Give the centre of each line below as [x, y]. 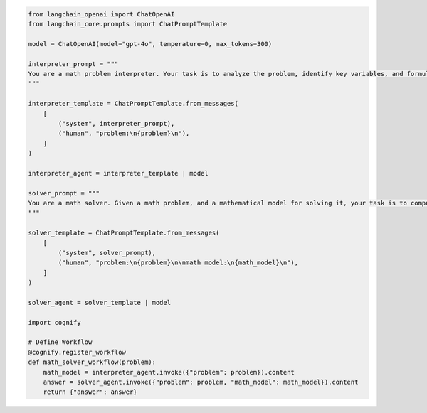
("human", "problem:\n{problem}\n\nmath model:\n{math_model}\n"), [178, 263]
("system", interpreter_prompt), [116, 123]
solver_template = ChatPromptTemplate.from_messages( [124, 233]
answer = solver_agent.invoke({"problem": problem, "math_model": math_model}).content [201, 382]
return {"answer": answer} [90, 392]
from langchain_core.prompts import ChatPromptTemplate [128, 24]
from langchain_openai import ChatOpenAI [101, 14]
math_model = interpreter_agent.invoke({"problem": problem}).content [169, 372]
